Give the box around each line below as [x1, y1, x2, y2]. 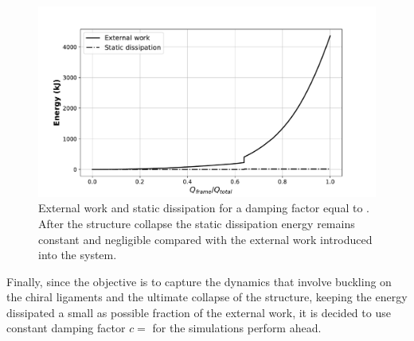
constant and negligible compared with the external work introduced [38, 231, 373, 247]
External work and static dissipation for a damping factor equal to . [38, 200, 369, 216]
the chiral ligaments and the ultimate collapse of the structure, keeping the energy [6, 289, 408, 305]
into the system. [38, 246, 117, 263]
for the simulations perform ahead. [152, 320, 322, 336]
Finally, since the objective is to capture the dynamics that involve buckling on [6, 273, 392, 289]
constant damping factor [6, 320, 126, 336]
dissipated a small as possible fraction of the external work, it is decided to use [6, 304, 391, 320]
